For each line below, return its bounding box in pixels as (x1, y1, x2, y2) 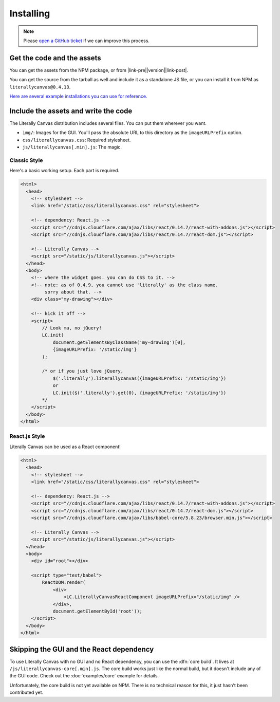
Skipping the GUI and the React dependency (9, 645, 154, 654)
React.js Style (9, 433, 45, 440)
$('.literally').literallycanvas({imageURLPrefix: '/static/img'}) (52, 375, 227, 381)
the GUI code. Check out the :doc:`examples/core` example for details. (9, 673, 159, 679)
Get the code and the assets (9, 53, 101, 62)
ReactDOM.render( (42, 580, 86, 585)
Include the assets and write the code (9, 106, 133, 115)
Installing (9, 8, 50, 19)
